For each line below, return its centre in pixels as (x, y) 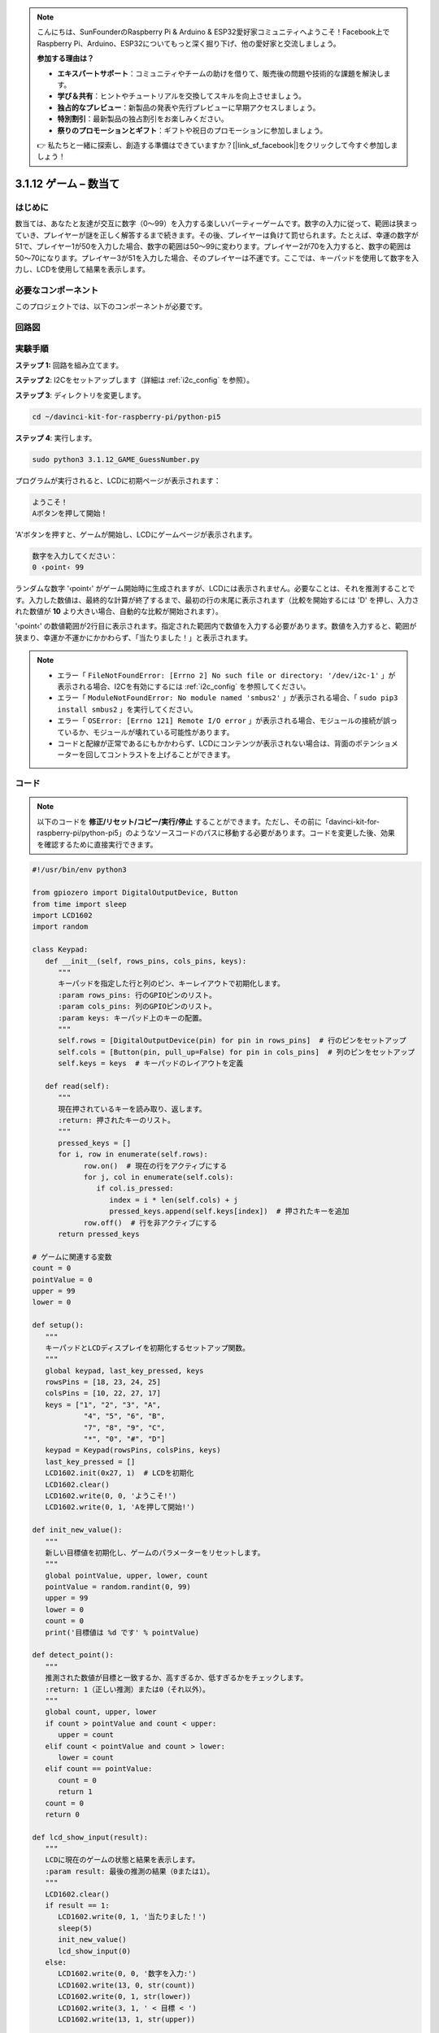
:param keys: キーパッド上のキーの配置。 (132, 1018)
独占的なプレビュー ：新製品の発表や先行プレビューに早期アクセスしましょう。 (189, 107)
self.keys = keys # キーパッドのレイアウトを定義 (151, 1064)
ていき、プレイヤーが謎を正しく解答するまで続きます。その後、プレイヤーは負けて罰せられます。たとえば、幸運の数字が (217, 235)
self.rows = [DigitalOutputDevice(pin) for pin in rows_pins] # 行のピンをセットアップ (232, 1040)
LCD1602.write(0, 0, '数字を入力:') (127, 1974)
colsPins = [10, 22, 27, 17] (103, 1393)
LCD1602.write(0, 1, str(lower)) (124, 1997)
